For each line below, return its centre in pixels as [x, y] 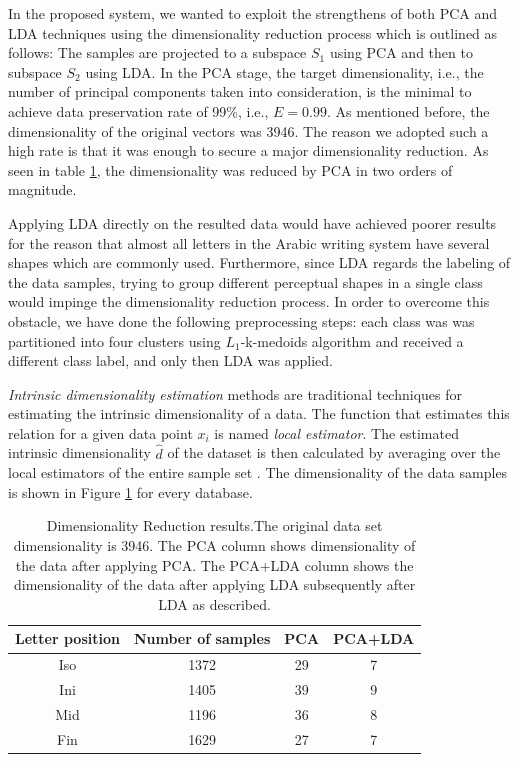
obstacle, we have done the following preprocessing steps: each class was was [241, 320]
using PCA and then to [401, 52]
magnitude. [42, 189]
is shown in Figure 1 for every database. [130, 491]
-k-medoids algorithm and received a [352, 340]
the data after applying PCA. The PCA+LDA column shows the [214, 564]
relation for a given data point [100, 432]
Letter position [67, 638]
